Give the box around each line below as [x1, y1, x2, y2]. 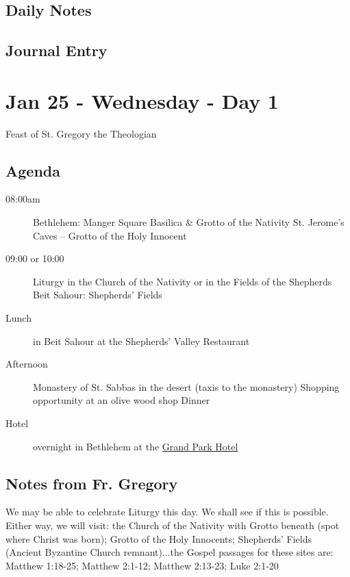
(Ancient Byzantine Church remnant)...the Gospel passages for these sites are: [5, 545, 334, 559]
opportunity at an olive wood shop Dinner [33, 393, 210, 407]
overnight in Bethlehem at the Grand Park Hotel [33, 439, 238, 453]
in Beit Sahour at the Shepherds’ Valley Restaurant [33, 333, 250, 348]
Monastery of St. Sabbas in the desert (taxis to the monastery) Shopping [33, 379, 340, 394]
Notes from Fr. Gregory [5, 472, 178, 493]
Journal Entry [5, 40, 108, 61]
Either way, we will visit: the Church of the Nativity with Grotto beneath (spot [5, 518, 340, 532]
